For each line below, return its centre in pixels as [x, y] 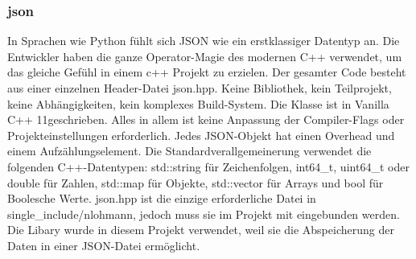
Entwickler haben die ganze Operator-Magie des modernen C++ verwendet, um [205, 56]
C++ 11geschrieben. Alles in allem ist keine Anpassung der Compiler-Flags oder [206, 119]
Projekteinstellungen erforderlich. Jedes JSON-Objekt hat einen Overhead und [201, 135]
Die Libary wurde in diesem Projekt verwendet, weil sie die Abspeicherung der [201, 230]
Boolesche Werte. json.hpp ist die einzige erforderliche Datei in [162, 198]
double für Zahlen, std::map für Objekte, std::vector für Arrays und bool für [196, 182]
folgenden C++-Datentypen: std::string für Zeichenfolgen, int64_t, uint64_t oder [208, 166]
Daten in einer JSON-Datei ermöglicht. [104, 245]
